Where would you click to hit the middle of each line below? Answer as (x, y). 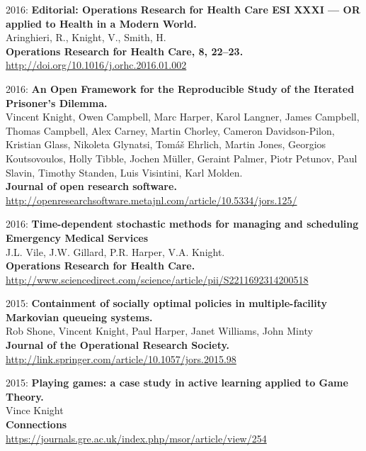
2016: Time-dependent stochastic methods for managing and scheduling (182, 224)
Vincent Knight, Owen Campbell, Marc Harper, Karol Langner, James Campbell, (183, 117)
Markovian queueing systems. (79, 317)
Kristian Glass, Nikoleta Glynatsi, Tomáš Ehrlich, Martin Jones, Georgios (166, 144)
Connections (36, 424)
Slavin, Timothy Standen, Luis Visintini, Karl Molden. (124, 172)
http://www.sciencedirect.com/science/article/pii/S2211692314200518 (157, 279)
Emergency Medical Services (77, 237)
